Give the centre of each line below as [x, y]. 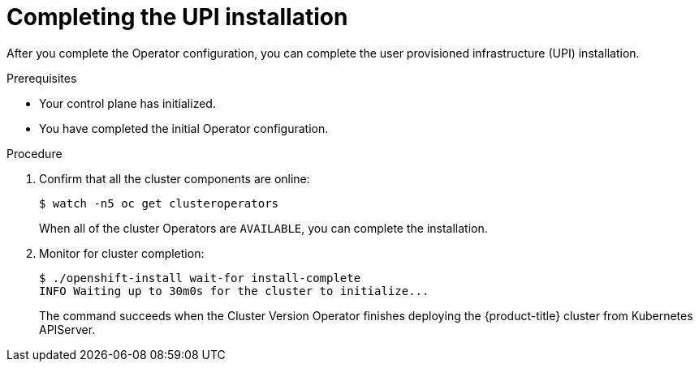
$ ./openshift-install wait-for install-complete [200, 278]
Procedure [35, 153]
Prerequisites [42, 78]
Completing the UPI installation [177, 17]
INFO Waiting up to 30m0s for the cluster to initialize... [234, 291]
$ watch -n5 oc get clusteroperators [159, 203]
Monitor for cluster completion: [122, 253]
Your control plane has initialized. [127, 103]
